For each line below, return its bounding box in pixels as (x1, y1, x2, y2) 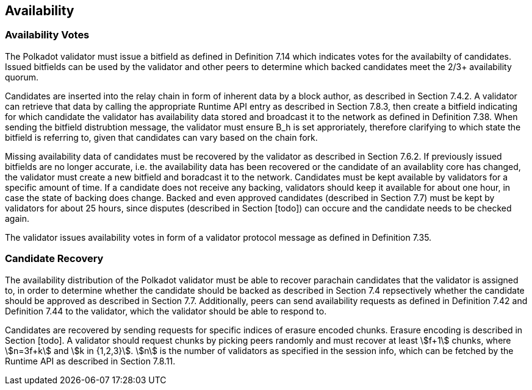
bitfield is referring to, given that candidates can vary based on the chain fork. (5, 132, 318, 143)
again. (5, 213, 30, 224)
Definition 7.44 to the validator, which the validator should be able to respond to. (5, 305, 327, 316)
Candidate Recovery (5, 252, 104, 265)
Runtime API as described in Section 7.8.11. (5, 355, 176, 366)
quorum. (5, 71, 39, 82)
